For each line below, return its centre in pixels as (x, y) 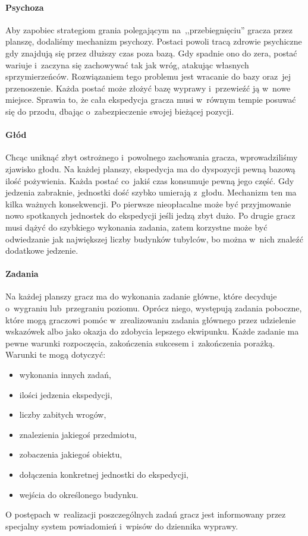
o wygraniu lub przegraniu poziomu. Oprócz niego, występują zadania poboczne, (154, 308)
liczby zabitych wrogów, (63, 414)
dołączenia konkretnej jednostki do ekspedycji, (104, 474)
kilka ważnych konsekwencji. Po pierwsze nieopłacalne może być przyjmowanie (148, 204)
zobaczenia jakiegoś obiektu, (71, 454)
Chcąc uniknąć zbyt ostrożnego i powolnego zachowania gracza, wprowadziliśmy (152, 157)
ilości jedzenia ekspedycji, (66, 394)
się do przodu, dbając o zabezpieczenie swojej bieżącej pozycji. (120, 111)
